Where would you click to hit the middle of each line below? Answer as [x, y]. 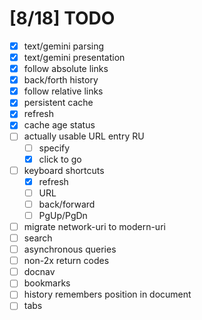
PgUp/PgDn [63, 215]
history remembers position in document [107, 294]
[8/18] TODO [62, 18]
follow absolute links [66, 69]
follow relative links [63, 91]
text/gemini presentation [74, 57]
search [38, 238]
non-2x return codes [66, 261]
